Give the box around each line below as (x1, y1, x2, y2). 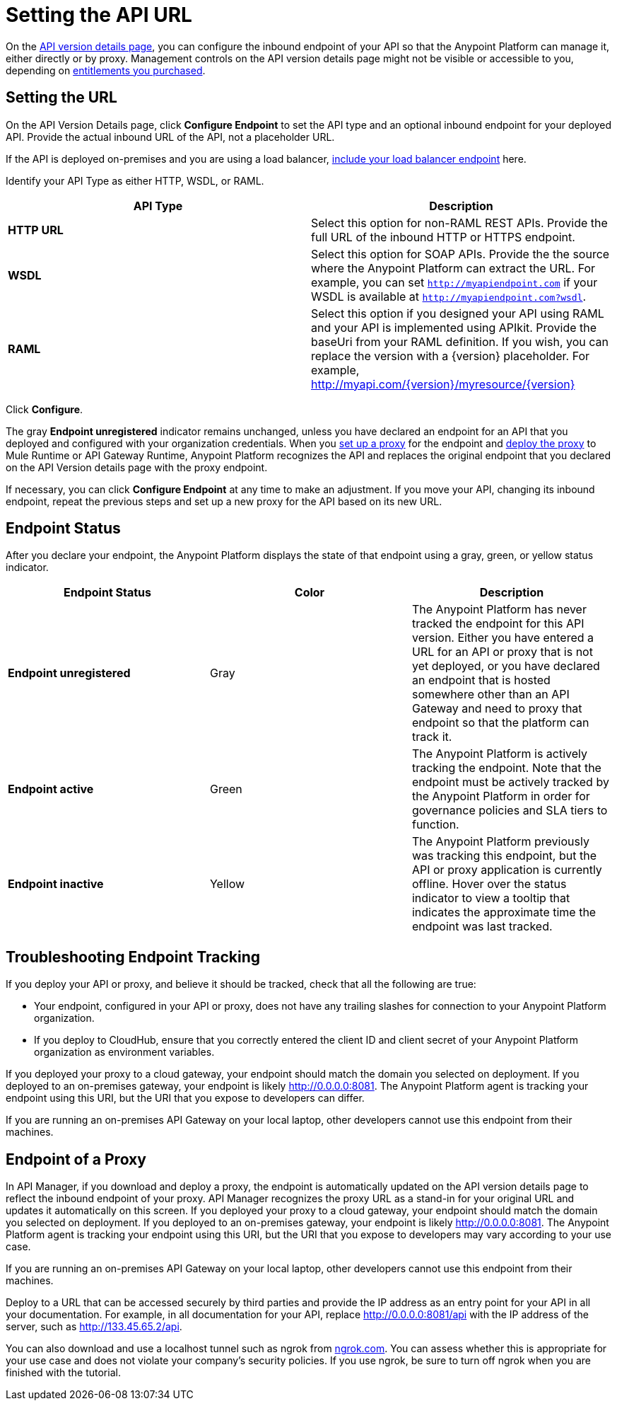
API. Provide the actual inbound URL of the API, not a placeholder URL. (6, 130, 335, 143)
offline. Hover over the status (411, 877, 567, 892)
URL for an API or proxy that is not (411, 645, 593, 659)
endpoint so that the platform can (411, 715, 589, 730)
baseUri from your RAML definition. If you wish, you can (311, 334, 609, 349)
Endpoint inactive (8, 877, 104, 892)
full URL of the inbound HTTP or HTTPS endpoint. (311, 229, 575, 244)
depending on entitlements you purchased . (6, 64, 206, 76)
